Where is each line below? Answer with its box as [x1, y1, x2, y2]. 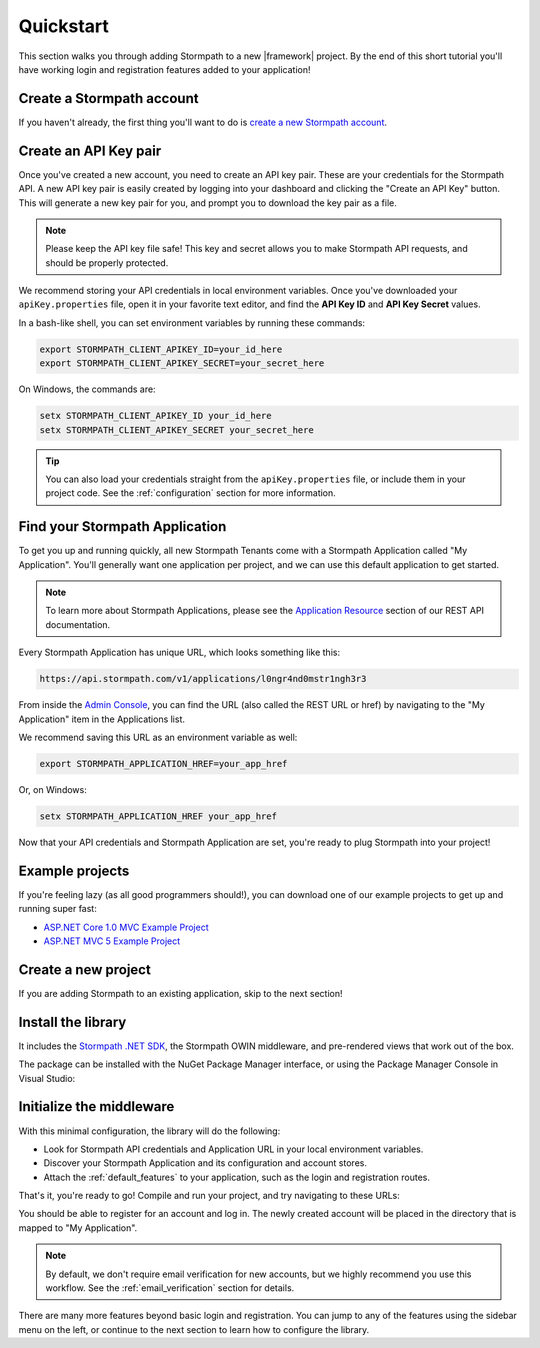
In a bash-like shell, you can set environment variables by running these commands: [18, 316, 365, 329]
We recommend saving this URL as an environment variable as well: [18, 731, 298, 743]
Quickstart [18, 15, 110, 37]
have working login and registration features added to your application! [18, 63, 311, 75]
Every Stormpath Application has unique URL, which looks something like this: [18, 646, 340, 659]
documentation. [45, 618, 111, 630]
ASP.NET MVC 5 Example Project [43, 935, 181, 947]
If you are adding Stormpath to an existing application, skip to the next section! [18, 987, 343, 999]
